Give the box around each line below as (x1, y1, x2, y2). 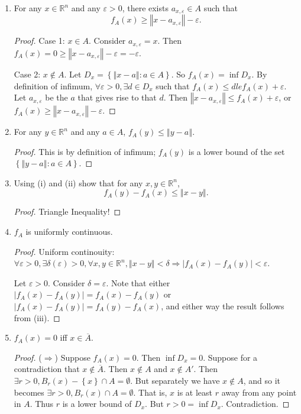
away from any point (221, 386, 297, 398)
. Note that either (106, 276, 170, 289)
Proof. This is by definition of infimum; (14, 145, 156, 157)
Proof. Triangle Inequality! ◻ (14, 205, 121, 218)
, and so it (243, 374, 281, 386)
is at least (177, 386, 212, 398)
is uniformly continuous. (25, 225, 113, 238)
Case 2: (14, 67, 41, 80)
